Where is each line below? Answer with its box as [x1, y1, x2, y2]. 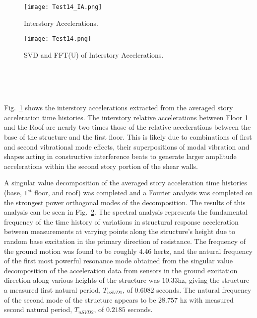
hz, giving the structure [178, 275, 250, 285]
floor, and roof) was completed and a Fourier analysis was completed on [34, 187, 253, 198]
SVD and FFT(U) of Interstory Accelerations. [24, 49, 164, 60]
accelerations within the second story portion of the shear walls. [4, 160, 198, 171]
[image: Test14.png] [24, 35, 92, 43]
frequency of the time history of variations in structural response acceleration [4, 216, 239, 227]
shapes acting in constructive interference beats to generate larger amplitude [4, 151, 237, 161]
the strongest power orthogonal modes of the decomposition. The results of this [4, 197, 246, 207]
